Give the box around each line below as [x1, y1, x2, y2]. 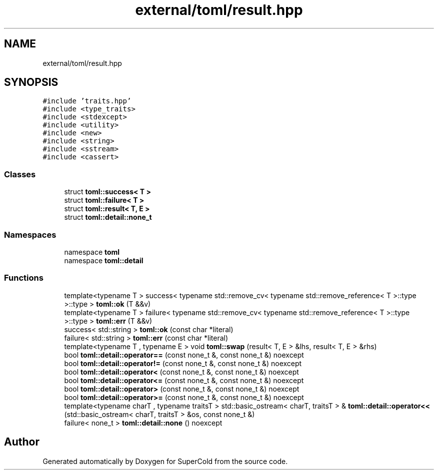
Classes [4, 169, 36, 179]
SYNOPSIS [4, 76, 58, 89]
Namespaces [4, 229, 56, 240]
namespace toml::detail [64, 256, 143, 265]
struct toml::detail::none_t [64, 213, 152, 222]
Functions [4, 273, 43, 283]
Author [4, 436, 39, 449]
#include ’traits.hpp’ [42, 97, 131, 105]
